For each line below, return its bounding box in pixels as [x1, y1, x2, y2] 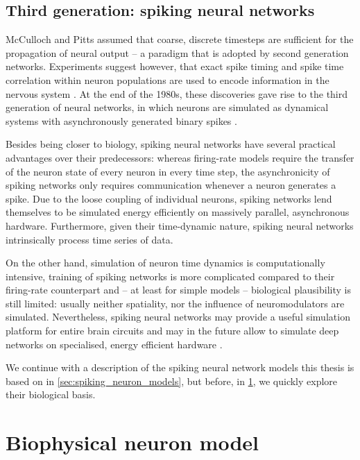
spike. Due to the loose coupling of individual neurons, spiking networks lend [6, 191, 332, 205]
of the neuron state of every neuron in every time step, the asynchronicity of [6, 164, 330, 178]
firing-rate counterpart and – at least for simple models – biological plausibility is [6, 282, 351, 297]
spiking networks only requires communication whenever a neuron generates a [6, 178, 336, 192]
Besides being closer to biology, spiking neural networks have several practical [6, 137, 336, 151]
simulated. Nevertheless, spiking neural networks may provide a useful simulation [6, 309, 350, 324]
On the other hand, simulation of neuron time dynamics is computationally [6, 255, 325, 270]
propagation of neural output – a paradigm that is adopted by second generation [6, 45, 349, 60]
